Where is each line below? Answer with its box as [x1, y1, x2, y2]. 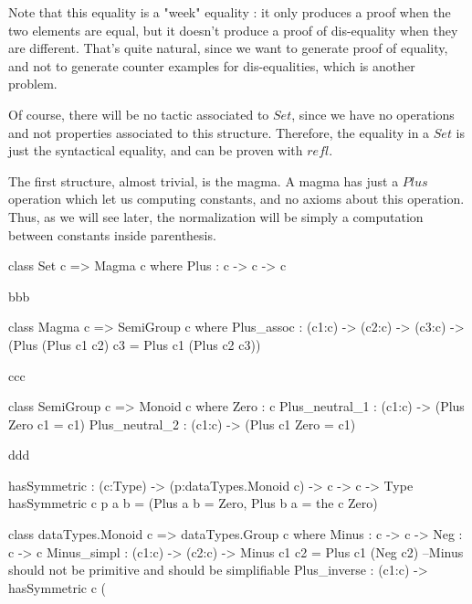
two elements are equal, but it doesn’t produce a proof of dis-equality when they [8, 20, 458, 39]
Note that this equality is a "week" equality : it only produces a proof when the [8, 3, 451, 21]
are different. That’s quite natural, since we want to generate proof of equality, [8, 38, 448, 58]
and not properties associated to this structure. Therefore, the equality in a [8, 122, 430, 142]
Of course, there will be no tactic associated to [8, 104, 269, 123]
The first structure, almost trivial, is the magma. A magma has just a [8, 171, 399, 190]
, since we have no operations [291, 104, 455, 123]
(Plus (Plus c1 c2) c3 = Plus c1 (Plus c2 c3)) [8, 334, 261, 354]
